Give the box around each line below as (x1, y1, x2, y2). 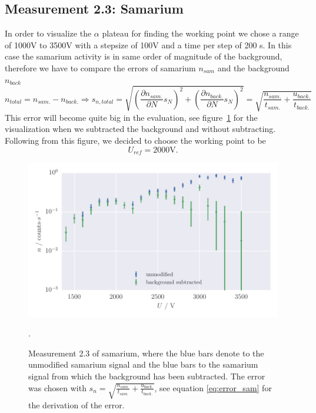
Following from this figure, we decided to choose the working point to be (5, 134, 266, 146)
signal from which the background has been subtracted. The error (28, 370, 265, 382)
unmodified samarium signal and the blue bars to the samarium (28, 358, 258, 371)
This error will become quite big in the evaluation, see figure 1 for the (5, 111, 258, 123)
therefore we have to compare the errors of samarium (5, 61, 196, 74)
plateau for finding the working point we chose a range (102, 27, 299, 39)
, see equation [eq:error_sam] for (154, 381, 272, 394)
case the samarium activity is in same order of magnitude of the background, (5, 50, 282, 62)
